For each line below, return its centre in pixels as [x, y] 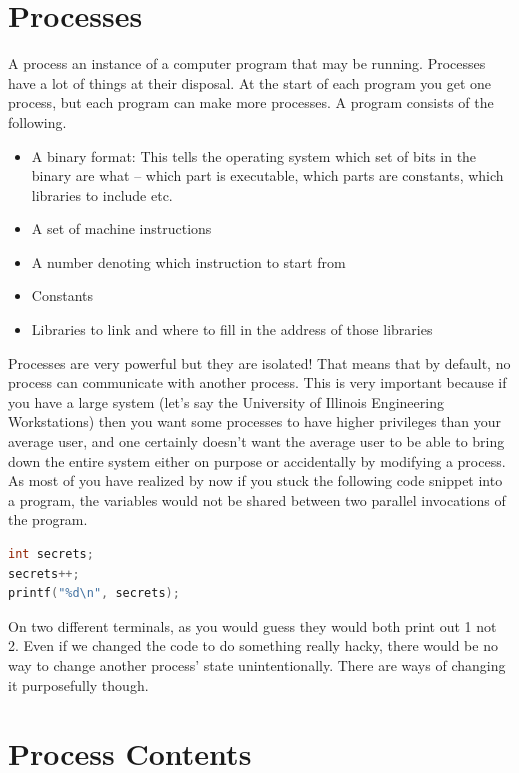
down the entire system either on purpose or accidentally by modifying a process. [257, 460]
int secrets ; [51, 554]
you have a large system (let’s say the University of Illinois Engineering [226, 401]
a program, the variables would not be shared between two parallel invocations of [257, 499]
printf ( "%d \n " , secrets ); [94, 593]
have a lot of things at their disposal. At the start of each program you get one [250, 82]
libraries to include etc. [102, 194]
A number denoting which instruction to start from [188, 261]
